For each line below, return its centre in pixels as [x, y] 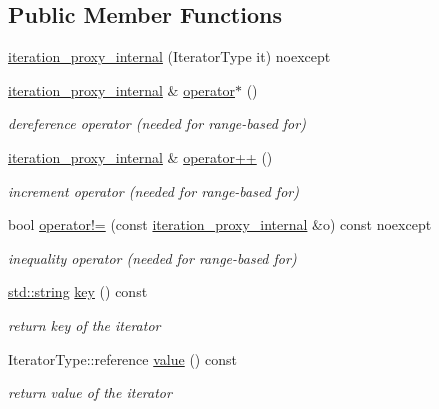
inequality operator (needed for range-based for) [152, 257]
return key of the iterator [84, 324]
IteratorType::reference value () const [122, 358]
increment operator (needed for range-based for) [153, 190]
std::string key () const [78, 291]
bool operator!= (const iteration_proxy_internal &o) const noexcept [220, 224]
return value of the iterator [90, 392]
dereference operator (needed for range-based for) [157, 123]
